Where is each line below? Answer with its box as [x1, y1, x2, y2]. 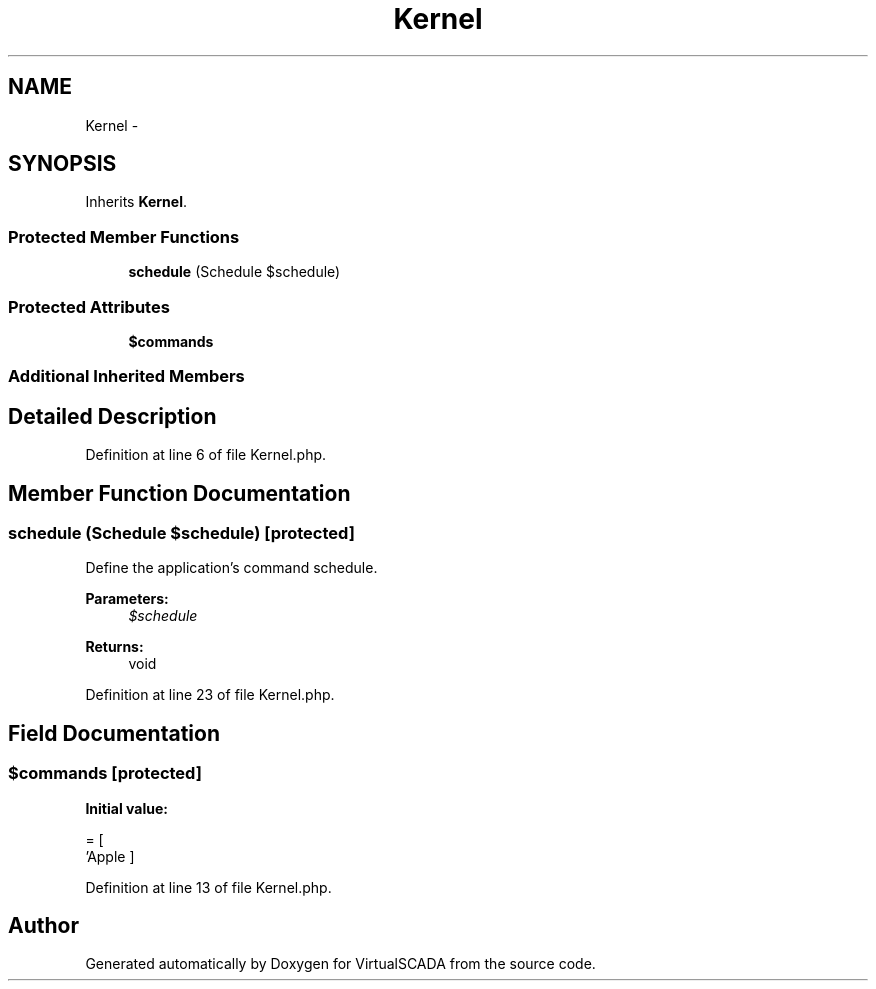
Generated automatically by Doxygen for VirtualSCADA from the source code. [85, 955, 596, 973]
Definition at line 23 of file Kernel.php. [85, 686, 335, 704]
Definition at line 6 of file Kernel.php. [85, 446, 327, 464]
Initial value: [85, 799, 168, 817]
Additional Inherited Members [8, 366, 245, 387]
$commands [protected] [8, 763, 202, 784]
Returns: [85, 638, 144, 656]
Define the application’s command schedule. [85, 559, 378, 577]
